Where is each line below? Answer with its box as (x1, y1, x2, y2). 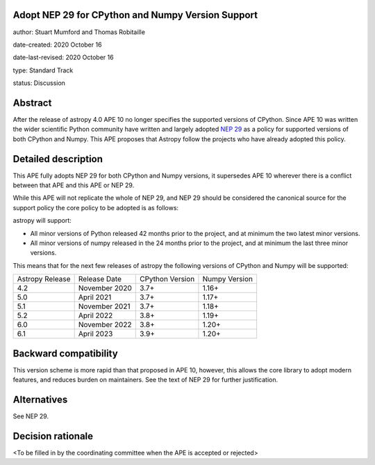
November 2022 (78, 320, 132, 330)
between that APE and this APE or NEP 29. (12, 181, 135, 189)
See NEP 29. (12, 412, 49, 420)
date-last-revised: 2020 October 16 (12, 53, 114, 62)
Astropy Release (17, 274, 71, 284)
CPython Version (139, 274, 195, 284)
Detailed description (12, 153, 103, 165)
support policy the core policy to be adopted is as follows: (12, 203, 179, 212)
